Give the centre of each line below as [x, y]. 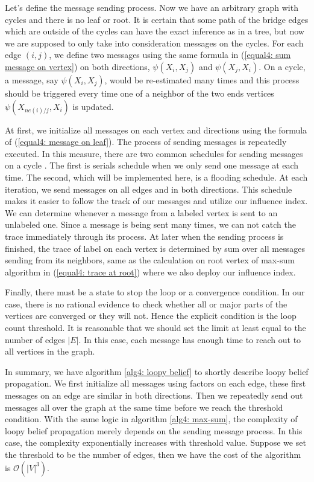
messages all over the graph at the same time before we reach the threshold [144, 407]
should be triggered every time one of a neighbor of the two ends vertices [140, 93]
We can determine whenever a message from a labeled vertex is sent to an [141, 212]
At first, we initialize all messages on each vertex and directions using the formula [156, 130]
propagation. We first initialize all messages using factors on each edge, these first [155, 383]
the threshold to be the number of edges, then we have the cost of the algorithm [153, 454]
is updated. [93, 106]
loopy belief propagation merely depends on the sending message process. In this [154, 430]
